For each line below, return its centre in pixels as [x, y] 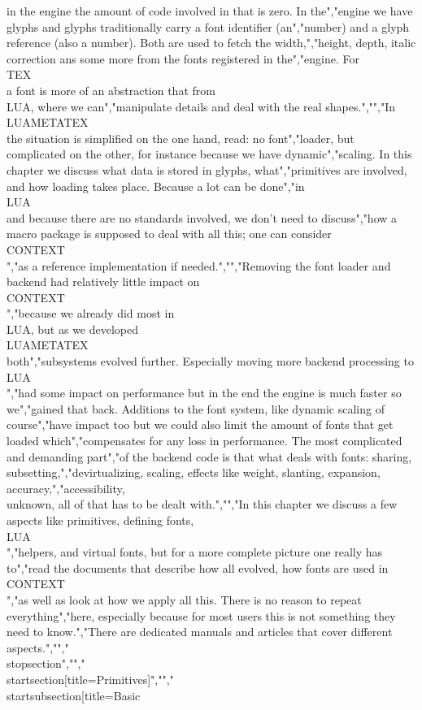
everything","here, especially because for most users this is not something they [201, 615]
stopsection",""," [46, 663]
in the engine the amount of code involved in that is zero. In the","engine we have [210, 11]
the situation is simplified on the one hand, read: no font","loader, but [181, 138]
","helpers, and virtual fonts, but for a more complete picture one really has [195, 552]
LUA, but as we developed [73, 329]
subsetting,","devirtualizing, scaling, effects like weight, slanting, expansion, [194, 472]
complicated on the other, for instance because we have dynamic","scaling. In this [209, 154]
